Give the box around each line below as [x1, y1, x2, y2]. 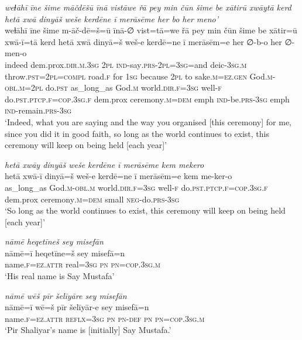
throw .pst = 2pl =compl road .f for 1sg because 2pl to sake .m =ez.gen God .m [5, 70, 273, 82]
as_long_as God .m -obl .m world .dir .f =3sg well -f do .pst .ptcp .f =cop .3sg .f [5, 181, 268, 193]
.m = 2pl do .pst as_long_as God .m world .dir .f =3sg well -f [17, 81, 222, 94]
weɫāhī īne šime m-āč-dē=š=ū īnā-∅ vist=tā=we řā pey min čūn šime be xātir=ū [5, 24, 297, 36]
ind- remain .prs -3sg [5, 104, 72, 116]
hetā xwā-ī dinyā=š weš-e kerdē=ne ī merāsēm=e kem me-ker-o [5, 170, 232, 182]
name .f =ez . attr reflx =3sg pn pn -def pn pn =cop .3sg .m [5, 312, 205, 324]
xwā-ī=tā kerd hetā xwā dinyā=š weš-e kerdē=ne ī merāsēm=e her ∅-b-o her [5, 35, 282, 47]
